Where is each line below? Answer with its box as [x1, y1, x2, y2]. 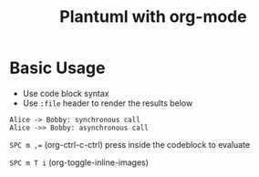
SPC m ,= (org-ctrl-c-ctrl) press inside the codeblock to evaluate [9, 139, 251, 150]
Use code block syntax [22, 88, 109, 99]
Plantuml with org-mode [58, 6, 248, 27]
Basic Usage [9, 57, 106, 78]
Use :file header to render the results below [22, 98, 193, 109]
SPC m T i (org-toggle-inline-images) [9, 157, 149, 168]
